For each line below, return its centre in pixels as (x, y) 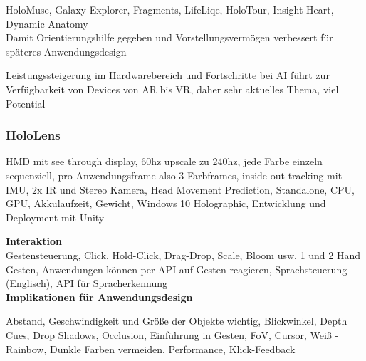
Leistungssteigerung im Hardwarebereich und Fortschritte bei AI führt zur (168, 75)
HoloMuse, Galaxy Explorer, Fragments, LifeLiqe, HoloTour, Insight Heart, (170, 9)
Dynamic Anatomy (47, 23)
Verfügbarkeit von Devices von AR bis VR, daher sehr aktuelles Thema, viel (172, 89)
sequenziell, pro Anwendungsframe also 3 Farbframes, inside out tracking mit (174, 175)
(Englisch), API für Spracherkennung (87, 283)
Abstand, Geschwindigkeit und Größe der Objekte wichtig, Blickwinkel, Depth (177, 321)
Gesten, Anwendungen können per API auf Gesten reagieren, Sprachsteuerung (177, 269)
